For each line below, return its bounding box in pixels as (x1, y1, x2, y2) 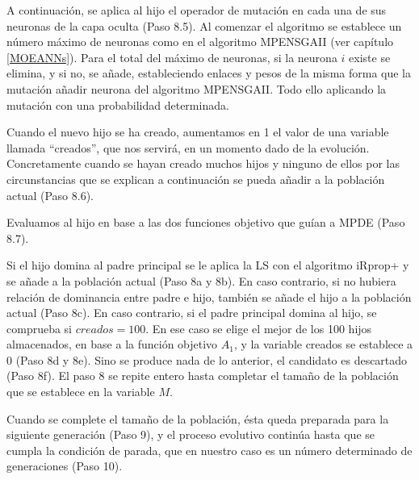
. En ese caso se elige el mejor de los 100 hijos (145, 319, 372, 336)
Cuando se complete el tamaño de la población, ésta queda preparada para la (6, 410, 389, 427)
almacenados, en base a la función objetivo (6, 336, 218, 353)
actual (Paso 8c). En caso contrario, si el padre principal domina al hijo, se (6, 304, 377, 321)
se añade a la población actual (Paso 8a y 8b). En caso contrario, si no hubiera (6, 272, 396, 289)
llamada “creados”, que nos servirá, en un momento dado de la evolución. (6, 139, 370, 156)
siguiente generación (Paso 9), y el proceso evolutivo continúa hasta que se (6, 426, 375, 443)
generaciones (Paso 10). (6, 457, 123, 474)
